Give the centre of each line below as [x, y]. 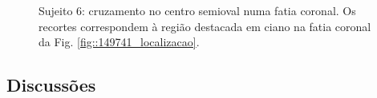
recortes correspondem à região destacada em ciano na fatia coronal [205, 26]
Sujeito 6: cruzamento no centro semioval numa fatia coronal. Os [197, 10]
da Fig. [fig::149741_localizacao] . [119, 42]
